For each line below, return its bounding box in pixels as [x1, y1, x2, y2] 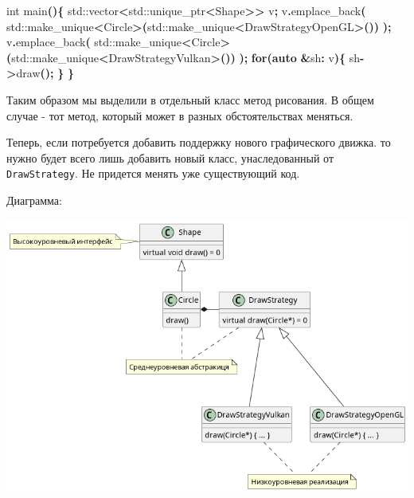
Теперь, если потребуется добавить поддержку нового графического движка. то [6, 134, 391, 151]
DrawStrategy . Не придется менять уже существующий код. [6, 165, 300, 182]
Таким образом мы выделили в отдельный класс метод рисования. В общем [6, 91, 374, 108]
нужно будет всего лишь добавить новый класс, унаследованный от [6, 149, 334, 166]
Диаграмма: [6, 192, 62, 208]
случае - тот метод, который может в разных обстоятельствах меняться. [6, 107, 353, 124]
